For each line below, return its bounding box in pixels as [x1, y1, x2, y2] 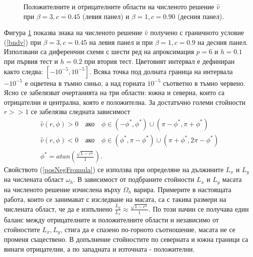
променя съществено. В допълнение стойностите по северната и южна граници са [4, 234, 249, 244]
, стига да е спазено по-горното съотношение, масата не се [60, 224, 235, 234]
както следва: [4, 66, 43, 76]
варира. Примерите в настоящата [133, 184, 232, 194]
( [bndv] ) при [4, 37, 42, 47]
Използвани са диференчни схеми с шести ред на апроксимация [4, 46, 194, 57]
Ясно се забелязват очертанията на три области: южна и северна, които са [4, 87, 225, 98]
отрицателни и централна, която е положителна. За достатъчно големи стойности [4, 97, 246, 107]
